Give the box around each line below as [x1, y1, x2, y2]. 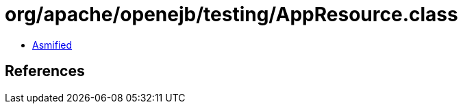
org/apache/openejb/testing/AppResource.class [5, 3, 458, 26]
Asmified [32, 38, 73, 51]
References [5, 62, 85, 80]
